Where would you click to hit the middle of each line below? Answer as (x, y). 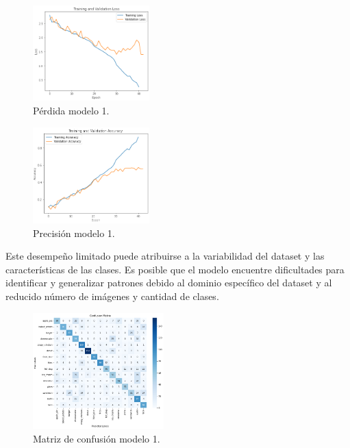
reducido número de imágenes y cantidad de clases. (112, 296)
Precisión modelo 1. (74, 233)
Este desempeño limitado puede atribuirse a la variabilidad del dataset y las (165, 256)
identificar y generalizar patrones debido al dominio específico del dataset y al (169, 283)
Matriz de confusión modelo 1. (97, 438)
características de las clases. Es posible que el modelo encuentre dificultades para (175, 269)
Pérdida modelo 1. (71, 111)
